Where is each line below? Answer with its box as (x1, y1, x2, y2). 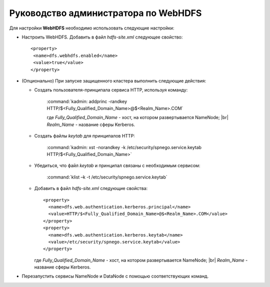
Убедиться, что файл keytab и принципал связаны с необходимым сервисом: (34, 162, 200, 168)
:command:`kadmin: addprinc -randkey (46, 98, 127, 104)
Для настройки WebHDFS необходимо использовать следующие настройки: (9, 25, 174, 31)
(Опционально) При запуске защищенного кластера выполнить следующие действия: (21, 77, 206, 83)
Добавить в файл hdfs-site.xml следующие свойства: (34, 185, 148, 191)
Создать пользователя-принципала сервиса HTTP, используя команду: (34, 87, 188, 93)
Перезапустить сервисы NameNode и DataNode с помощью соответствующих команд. (21, 273, 209, 279)
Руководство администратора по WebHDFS (9, 7, 202, 18)
